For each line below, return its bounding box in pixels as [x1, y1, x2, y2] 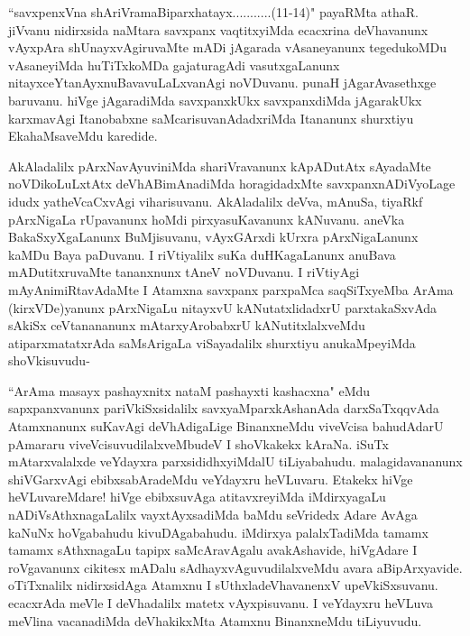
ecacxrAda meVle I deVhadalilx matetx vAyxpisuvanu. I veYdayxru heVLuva [8, 594, 433, 612]
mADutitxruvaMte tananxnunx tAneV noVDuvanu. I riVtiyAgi [8, 263, 360, 281]
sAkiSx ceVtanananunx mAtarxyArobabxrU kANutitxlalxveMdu [8, 316, 365, 335]
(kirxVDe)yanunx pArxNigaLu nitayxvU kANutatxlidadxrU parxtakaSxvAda [8, 298, 438, 317]
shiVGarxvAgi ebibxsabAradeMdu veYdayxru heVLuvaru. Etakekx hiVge [8, 469, 413, 488]
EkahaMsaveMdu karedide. [8, 126, 158, 145]
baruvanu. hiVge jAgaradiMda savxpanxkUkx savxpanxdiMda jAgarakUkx [8, 90, 422, 109]
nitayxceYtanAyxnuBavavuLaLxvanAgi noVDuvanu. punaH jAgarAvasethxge [8, 73, 437, 92]
